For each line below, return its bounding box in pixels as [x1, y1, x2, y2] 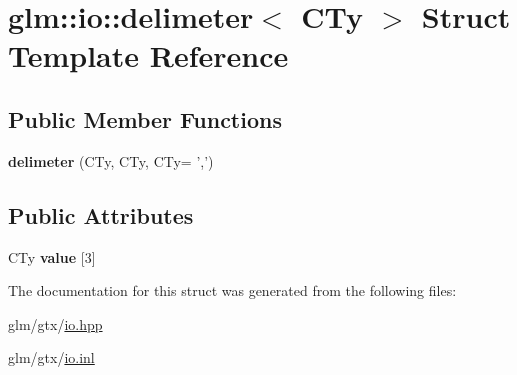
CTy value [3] [8, 246, 96, 267]
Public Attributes [8, 199, 194, 230]
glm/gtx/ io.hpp [8, 313, 103, 334]
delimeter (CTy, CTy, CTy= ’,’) [8, 150, 214, 171]
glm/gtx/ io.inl [8, 347, 95, 368]
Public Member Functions [8, 103, 282, 134]
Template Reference [8, 35, 289, 76]
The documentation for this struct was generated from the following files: [8, 280, 457, 301]
